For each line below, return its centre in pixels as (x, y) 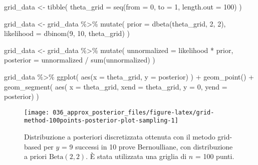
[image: (37, 112)
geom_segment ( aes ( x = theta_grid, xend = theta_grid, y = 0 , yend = (116, 86)
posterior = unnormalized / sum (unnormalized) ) (80, 60)
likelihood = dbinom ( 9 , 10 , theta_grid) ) (67, 33)
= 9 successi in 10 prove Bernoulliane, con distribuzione (147, 146)
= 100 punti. (215, 156)
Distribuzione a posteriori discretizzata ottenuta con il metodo (120, 137)
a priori (36, 156)
